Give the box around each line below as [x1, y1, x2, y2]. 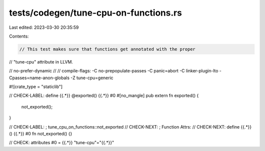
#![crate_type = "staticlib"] [9, 84, 63, 90]
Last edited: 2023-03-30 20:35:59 [9, 24, 79, 30]
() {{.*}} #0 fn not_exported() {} [9, 131, 72, 137]
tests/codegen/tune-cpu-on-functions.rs [9, 7, 182, 18]
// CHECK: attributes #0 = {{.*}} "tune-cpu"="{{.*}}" [9, 140, 114, 146]
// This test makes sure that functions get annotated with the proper [19, 46, 196, 52]
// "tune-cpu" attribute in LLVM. [9, 59, 73, 65]
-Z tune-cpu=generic [70, 75, 114, 81]
